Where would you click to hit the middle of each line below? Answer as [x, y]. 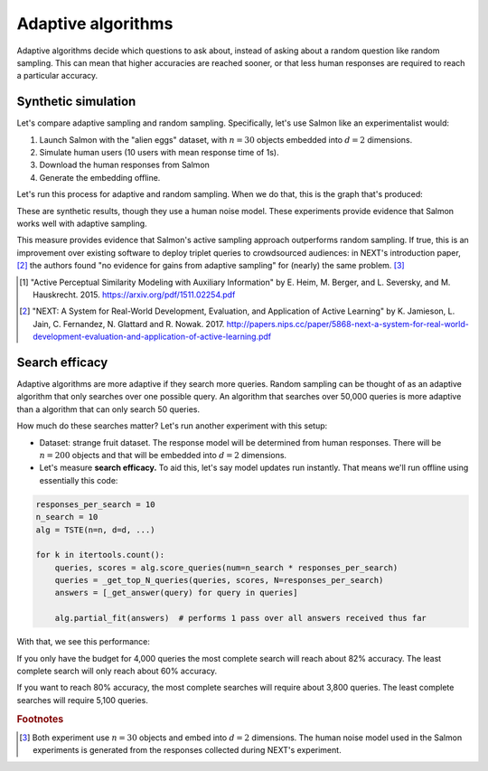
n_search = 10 [67, 517]
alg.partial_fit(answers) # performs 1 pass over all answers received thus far [240, 618]
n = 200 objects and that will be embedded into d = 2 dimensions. [163, 455]
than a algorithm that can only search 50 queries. [108, 409]
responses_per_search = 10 [95, 504]
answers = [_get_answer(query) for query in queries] [176, 593]
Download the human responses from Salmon [124, 165]
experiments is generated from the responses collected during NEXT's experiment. [188, 750]
